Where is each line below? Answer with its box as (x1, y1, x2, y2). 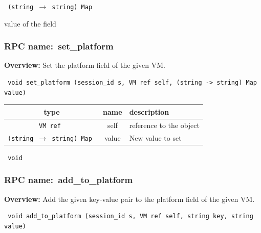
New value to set (129, 132, 182, 143)
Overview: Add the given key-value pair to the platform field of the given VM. (4, 193, 255, 204)
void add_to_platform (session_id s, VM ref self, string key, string (8, 213, 253, 220)
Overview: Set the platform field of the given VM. (4, 60, 165, 70)
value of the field (4, 18, 56, 29)
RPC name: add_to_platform (4, 173, 133, 186)
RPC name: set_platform (4, 40, 114, 53)
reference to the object (129, 119, 200, 130)
